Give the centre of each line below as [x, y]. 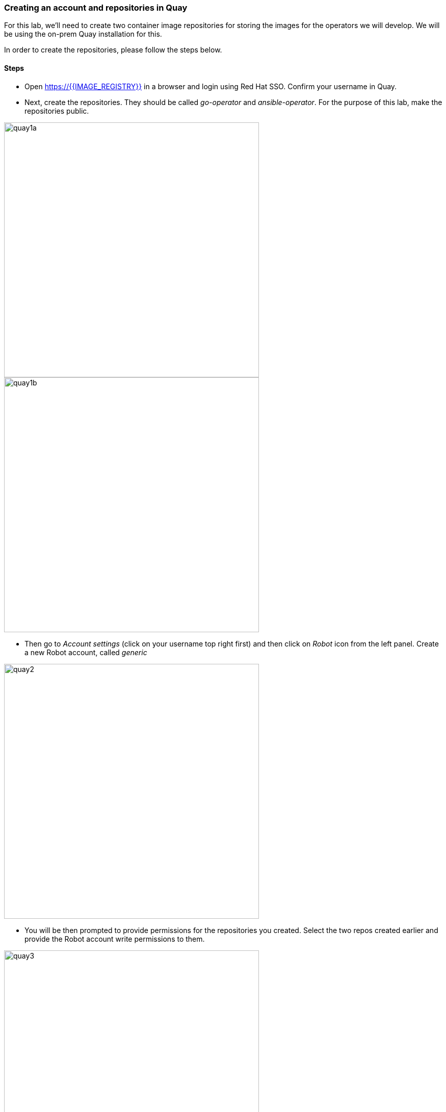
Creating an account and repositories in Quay [96, 8]
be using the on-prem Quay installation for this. [83, 34]
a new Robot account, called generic [86, 652]
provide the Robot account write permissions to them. [115, 939]
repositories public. [57, 111]
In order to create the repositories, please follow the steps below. [113, 50]
